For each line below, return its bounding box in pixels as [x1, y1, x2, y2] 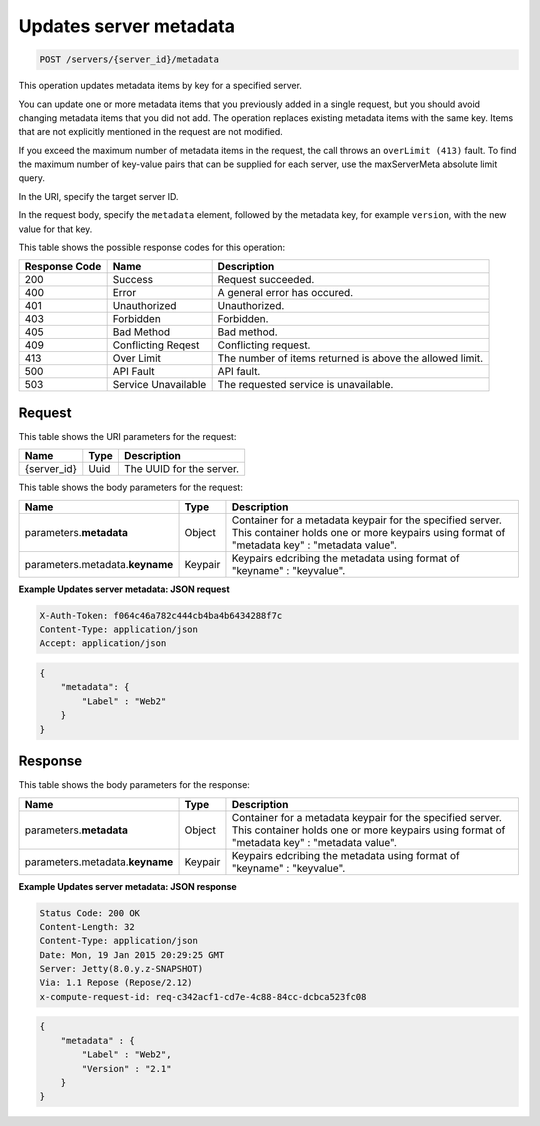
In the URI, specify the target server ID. [18, 190, 179, 202]
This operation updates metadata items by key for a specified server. [18, 80, 302, 92]
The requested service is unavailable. [217, 378, 394, 392]
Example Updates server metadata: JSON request [18, 583, 230, 595]
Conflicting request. [217, 338, 311, 352]
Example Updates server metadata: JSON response [18, 880, 237, 892]
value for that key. [18, 223, 93, 235]
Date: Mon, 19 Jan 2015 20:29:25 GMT [39, 949, 225, 960]
